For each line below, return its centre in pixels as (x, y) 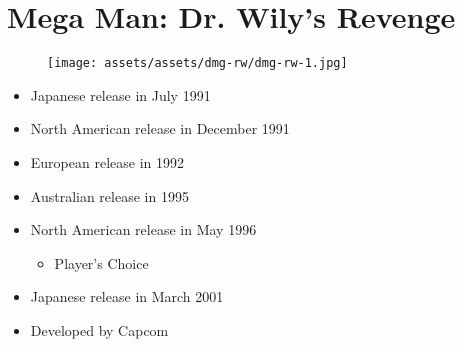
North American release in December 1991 (160, 128)
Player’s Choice (101, 262)
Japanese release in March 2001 (127, 296)
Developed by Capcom (99, 329)
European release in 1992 (107, 161)
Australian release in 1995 (109, 195)
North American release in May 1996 (143, 229)
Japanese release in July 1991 (120, 94)
